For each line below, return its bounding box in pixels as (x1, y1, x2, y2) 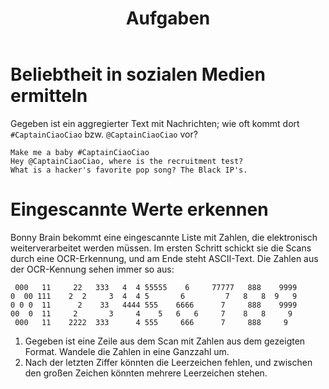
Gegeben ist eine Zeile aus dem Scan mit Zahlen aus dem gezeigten (24, 335, 306, 347)
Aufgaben (125, 7, 211, 30)
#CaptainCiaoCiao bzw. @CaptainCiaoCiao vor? (10, 128, 198, 140)
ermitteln (10, 85, 88, 107)
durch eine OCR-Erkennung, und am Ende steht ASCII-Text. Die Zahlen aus (10, 252, 319, 264)
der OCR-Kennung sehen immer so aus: (10, 263, 175, 275)
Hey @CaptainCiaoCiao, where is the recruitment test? (10, 156, 244, 166)
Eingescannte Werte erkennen (10, 198, 269, 221)
